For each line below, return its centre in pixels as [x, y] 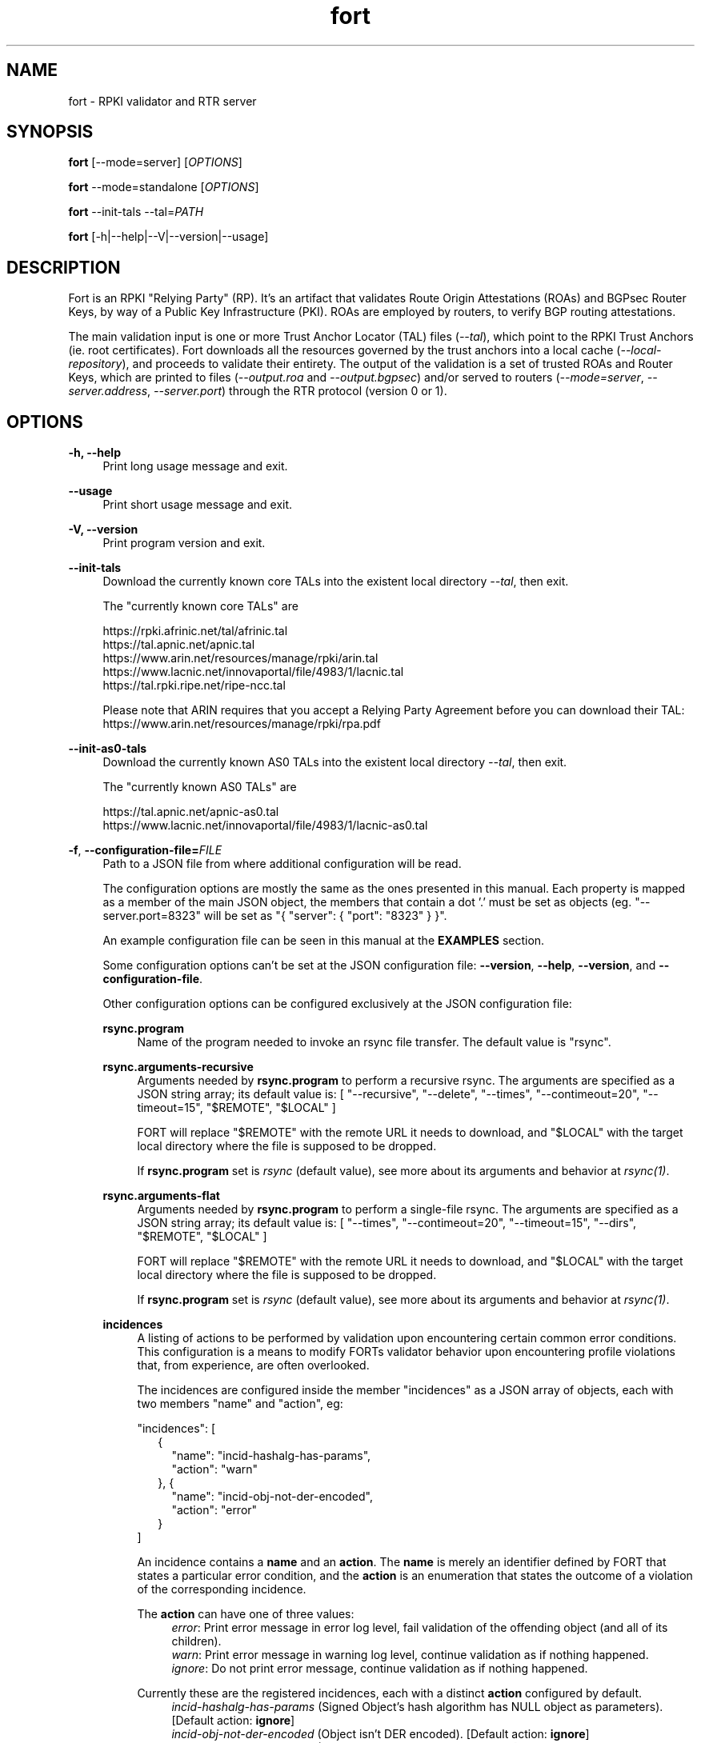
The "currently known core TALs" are [200, 606]
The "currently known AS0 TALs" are [200, 787]
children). [196, 1641]
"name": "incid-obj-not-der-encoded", [272, 1497]
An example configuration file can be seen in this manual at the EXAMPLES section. [324, 941]
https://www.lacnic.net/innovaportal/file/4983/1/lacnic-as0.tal [265, 826]
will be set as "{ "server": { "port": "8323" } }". [325, 916]
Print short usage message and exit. [198, 505]
